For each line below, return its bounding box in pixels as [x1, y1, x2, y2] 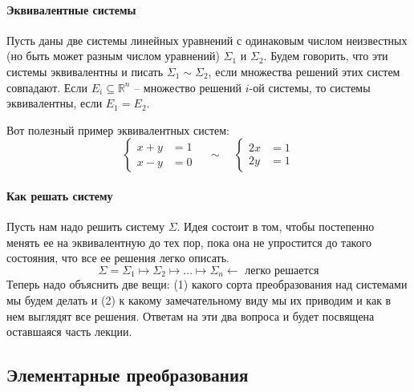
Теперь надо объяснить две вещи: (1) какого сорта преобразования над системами [6, 276, 408, 293]
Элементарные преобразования [6, 362, 249, 387]
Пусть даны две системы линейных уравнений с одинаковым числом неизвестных [6, 31, 408, 48]
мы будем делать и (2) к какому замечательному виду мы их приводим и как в [6, 291, 392, 308]
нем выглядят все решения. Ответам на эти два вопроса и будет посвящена [6, 307, 375, 324]
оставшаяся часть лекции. [6, 323, 132, 340]
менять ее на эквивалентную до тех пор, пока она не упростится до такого [6, 233, 372, 250]
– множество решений [134, 79, 242, 95]
